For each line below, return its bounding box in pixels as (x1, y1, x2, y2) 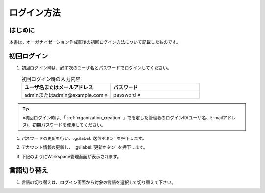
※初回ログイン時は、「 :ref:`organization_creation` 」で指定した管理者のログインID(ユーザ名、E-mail (22, 115, 223, 121)
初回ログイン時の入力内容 (21, 75, 81, 82)
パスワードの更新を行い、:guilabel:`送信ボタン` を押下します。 (21, 135, 147, 141)
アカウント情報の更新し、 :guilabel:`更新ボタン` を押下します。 (21, 144, 148, 150)
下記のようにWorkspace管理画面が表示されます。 (21, 153, 122, 159)
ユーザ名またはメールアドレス (24, 84, 93, 91)
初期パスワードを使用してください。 (32, 122, 106, 128)
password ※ (113, 91, 141, 98)
